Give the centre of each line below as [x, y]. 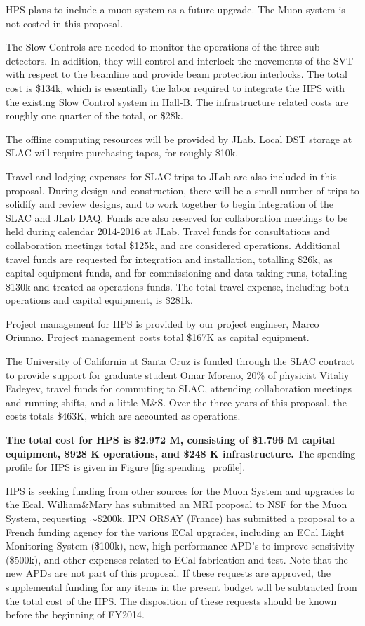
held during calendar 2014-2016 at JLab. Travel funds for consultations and [168, 231]
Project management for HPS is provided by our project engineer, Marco [162, 323]
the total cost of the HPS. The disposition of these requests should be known [171, 600]
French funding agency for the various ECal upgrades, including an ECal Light [175, 532]
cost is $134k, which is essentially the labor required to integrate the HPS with [175, 87]
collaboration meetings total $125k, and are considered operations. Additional [173, 245]
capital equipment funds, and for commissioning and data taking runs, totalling [177, 273]
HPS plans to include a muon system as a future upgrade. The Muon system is [175, 9]
